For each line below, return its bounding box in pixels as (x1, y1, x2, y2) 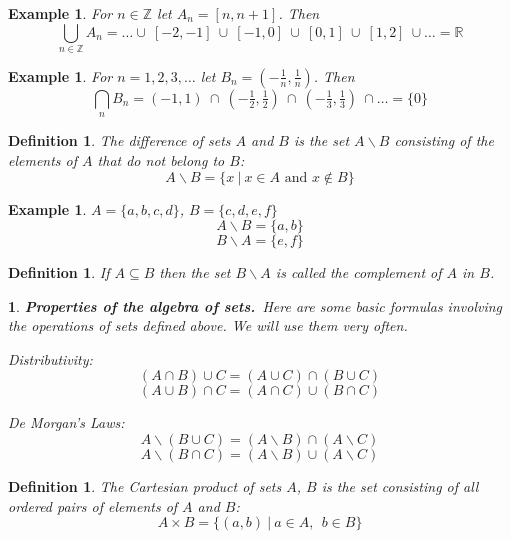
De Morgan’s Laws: (8, 412, 125, 433)
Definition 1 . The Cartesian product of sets (8, 476, 282, 497)
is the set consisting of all (321, 476, 479, 497)
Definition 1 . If (8, 262, 110, 283)
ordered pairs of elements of (8, 495, 178, 516)
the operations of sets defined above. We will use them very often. (8, 315, 408, 336)
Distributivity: (8, 348, 93, 369)
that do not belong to (97, 149, 225, 170)
